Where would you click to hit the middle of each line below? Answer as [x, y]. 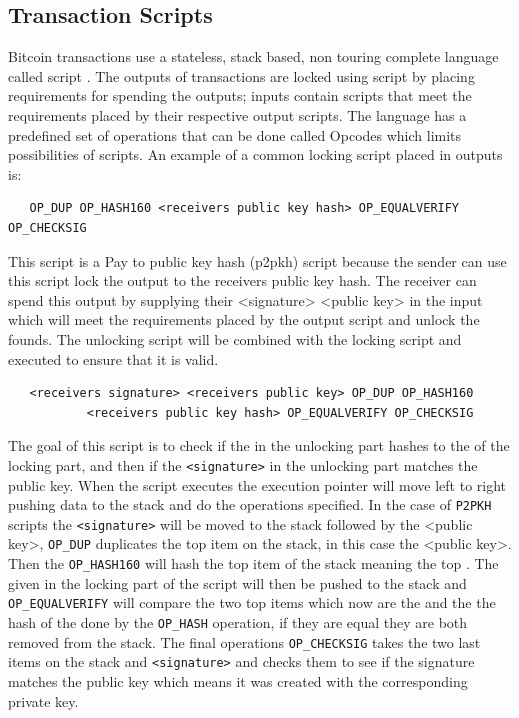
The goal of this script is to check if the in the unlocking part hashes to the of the [259, 445]
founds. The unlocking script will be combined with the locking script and [235, 338]
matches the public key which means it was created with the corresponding [238, 680]
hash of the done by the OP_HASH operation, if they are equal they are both [238, 622]
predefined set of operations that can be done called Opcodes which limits [235, 134]
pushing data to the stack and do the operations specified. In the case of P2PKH [250, 504]
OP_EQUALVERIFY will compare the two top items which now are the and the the [252, 602]
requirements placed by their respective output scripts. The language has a [237, 114]
